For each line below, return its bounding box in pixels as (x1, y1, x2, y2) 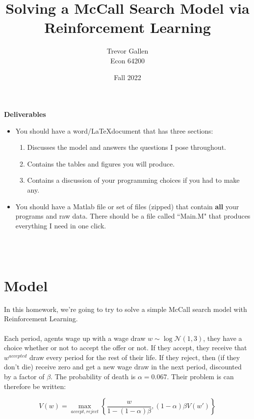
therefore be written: (4, 381, 66, 391)
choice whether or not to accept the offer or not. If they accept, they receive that (4, 342, 247, 353)
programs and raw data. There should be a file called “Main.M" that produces (15, 211, 251, 221)
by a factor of (4, 371, 45, 381)
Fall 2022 (114, 72, 141, 82)
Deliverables (4, 109, 46, 119)
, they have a (203, 333, 242, 343)
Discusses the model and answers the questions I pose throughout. (27, 142, 226, 152)
